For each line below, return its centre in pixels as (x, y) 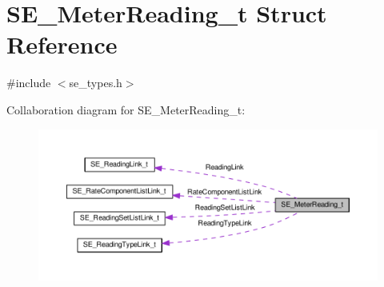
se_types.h (96, 83)
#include (29, 83)
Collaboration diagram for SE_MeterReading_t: (126, 109)
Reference (62, 44)
